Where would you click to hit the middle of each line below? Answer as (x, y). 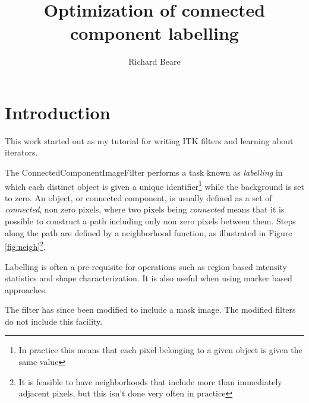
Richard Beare (154, 61)
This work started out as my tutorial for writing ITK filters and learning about (149, 140)
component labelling (154, 33)
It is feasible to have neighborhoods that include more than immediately (150, 381)
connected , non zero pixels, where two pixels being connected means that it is (145, 209)
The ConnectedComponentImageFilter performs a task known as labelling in (144, 172)
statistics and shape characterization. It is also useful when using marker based (149, 278)
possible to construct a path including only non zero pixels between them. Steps (150, 221)
